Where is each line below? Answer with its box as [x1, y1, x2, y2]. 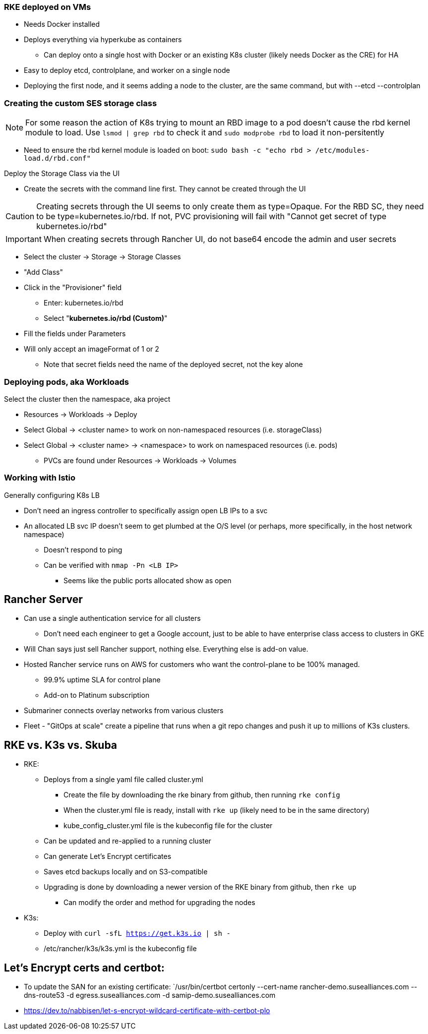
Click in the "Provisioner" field [24, 283, 122, 292]
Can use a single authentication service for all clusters [24, 614, 201, 623]
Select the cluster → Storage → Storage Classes [24, 252, 181, 261]
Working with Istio [4, 473, 76, 483]
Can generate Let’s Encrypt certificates [44, 852, 172, 861]
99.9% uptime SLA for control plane [44, 675, 161, 684]
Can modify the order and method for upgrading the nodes [63, 898, 255, 907]
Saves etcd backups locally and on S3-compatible [44, 867, 208, 876]
